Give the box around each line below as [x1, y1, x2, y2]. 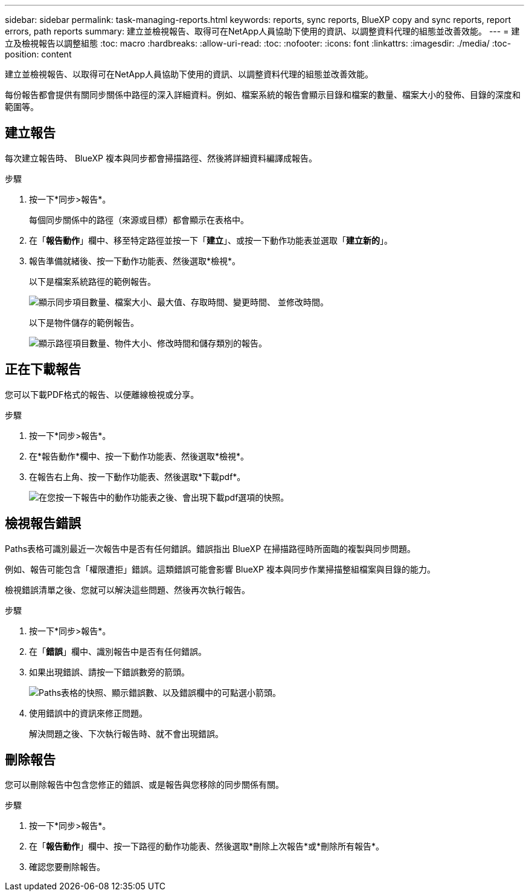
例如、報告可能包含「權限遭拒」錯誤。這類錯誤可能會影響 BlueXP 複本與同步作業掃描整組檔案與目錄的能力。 [5, 563, 435, 574]
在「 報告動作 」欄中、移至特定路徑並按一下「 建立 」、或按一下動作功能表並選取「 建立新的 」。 [29, 235, 393, 245]
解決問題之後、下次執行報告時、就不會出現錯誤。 [29, 728, 223, 739]
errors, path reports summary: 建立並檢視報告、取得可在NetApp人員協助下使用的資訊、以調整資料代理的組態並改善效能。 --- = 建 [5, 26, 520, 36]
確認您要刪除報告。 [29, 862, 105, 872]
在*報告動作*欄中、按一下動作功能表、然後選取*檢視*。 [29, 450, 249, 461]
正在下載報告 [5, 362, 81, 377]
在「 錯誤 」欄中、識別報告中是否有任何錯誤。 [29, 646, 207, 657]
